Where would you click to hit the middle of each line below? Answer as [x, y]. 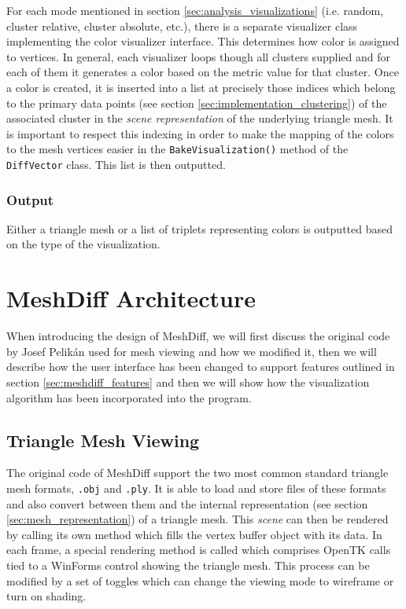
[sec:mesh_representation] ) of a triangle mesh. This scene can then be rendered [197, 519]
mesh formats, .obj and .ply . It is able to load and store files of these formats [196, 488]
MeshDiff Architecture [131, 298]
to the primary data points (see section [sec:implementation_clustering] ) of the [197, 103]
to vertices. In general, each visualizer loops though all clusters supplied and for [198, 56]
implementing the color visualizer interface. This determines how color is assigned [203, 41]
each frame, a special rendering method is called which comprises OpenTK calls [199, 550]
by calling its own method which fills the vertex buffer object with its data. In [194, 534]
